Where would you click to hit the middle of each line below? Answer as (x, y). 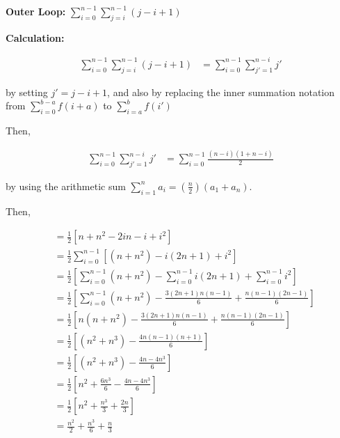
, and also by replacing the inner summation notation (221, 92)
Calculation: (35, 37)
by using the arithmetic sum (66, 186)
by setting (27, 92)
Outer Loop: (36, 11)
